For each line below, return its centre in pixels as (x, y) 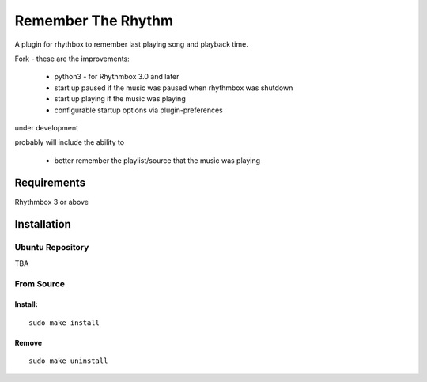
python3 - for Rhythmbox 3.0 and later (117, 77)
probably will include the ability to (70, 142)
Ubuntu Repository (52, 248)
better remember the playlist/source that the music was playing (157, 160)
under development (47, 127)
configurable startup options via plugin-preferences (138, 110)
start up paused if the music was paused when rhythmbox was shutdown (174, 88)
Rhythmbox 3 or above (52, 202)
